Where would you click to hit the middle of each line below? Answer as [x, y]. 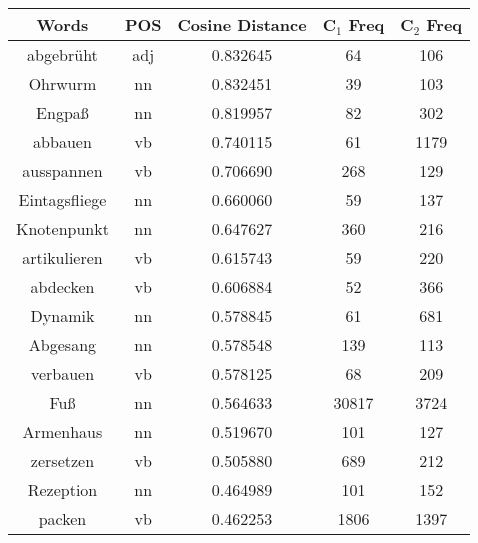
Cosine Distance [242, 24]
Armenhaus [62, 431]
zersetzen [62, 460]
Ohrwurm [62, 83]
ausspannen [62, 170]
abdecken [62, 286]
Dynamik [62, 315]
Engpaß [62, 112]
